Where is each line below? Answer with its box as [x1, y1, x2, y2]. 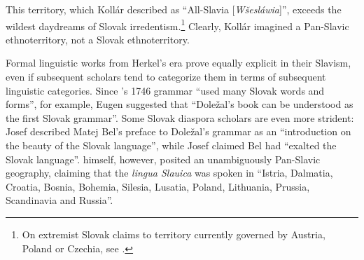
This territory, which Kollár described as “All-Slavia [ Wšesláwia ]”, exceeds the [6, 2, 342, 16]
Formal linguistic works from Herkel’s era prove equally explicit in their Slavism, [6, 55, 351, 70]
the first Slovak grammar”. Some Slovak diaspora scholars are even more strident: [6, 110, 354, 125]
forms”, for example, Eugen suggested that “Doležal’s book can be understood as [6, 97, 353, 111]
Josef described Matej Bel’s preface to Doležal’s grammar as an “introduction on [6, 124, 351, 139]
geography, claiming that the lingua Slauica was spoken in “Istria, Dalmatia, [6, 165, 333, 180]
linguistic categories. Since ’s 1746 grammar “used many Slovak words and [6, 83, 325, 97]
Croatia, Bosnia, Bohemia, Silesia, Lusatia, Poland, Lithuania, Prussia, [6, 179, 310, 193]
